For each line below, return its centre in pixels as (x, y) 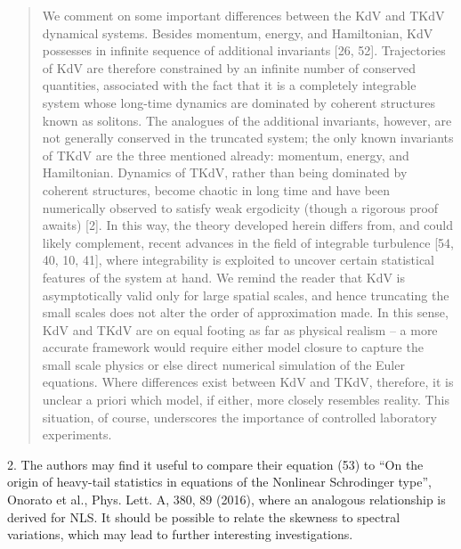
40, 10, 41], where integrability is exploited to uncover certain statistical (239, 260)
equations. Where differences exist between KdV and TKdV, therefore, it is (248, 382)
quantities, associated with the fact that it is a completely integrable (229, 85)
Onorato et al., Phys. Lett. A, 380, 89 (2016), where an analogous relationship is (226, 500)
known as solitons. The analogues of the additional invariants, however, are (247, 120)
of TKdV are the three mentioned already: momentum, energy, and (226, 155)
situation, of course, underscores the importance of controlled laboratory (239, 417)
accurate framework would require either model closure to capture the (233, 347)
